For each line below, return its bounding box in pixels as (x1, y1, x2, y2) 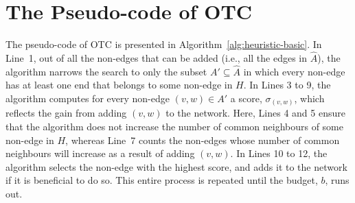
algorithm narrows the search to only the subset (5, 64, 207, 78)
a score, (230, 91, 262, 105)
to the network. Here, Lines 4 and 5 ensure (165, 106, 345, 120)
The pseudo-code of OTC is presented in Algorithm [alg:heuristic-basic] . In (5, 37, 322, 51)
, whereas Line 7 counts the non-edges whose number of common (65, 132, 340, 147)
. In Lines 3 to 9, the (243, 77, 331, 92)
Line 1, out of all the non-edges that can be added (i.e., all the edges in (5, 50, 308, 64)
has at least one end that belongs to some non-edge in (5, 77, 233, 92)
